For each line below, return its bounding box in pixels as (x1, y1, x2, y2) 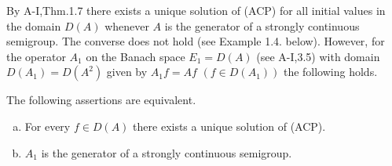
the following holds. (283, 63, 378, 80)
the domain (6, 17, 61, 34)
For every (24, 117, 71, 134)
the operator (6, 48, 66, 64)
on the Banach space (86, 48, 185, 64)
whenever (104, 17, 149, 34)
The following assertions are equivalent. (6, 92, 196, 108)
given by (106, 63, 148, 80)
